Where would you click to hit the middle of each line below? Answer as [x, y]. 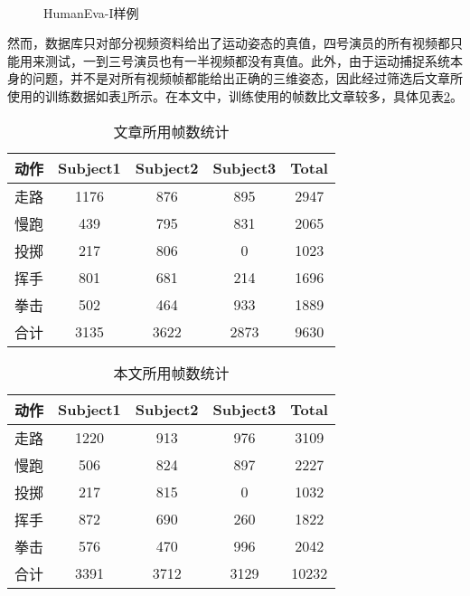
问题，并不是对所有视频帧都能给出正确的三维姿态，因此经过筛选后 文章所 [247, 78]
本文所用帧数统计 [171, 373]
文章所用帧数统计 [171, 131]
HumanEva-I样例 [91, 12]
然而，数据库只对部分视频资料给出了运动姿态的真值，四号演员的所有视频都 [229, 43]
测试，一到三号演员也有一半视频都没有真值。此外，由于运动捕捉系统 [247, 60]
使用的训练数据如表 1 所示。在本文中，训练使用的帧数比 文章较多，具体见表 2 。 [235, 95]
